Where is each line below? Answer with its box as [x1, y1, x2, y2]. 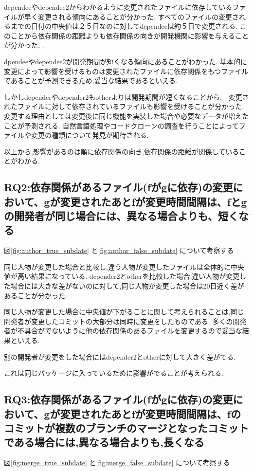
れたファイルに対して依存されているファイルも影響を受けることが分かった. [4, 101, 244, 111]
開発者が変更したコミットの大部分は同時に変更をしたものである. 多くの [4, 316, 233, 326]
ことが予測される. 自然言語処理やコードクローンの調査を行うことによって [4, 120, 239, 130]
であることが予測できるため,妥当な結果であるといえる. [4, 75, 178, 86]
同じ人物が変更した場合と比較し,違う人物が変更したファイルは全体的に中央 [4, 261, 244, 272]
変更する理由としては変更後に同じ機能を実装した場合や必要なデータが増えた [4, 110, 249, 121]
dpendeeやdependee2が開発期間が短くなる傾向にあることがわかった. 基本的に [4, 56, 248, 66]
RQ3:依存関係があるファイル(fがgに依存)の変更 [4, 392, 233, 407]
